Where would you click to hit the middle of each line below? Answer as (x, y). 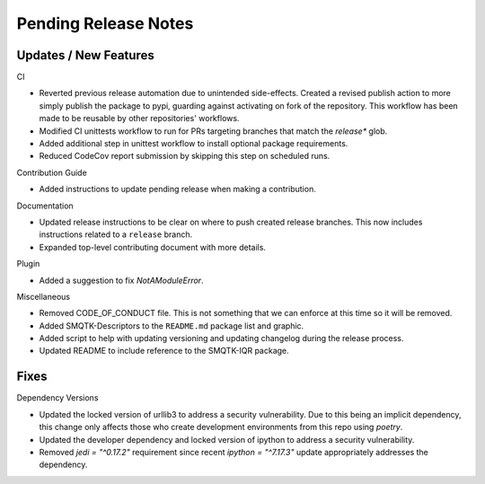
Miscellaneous (44, 296)
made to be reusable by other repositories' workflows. (139, 119)
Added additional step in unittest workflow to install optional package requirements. (194, 144)
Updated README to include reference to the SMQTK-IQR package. (164, 351)
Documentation (45, 206)
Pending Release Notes (105, 23)
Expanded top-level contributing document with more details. (153, 247)
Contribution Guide (52, 172)
